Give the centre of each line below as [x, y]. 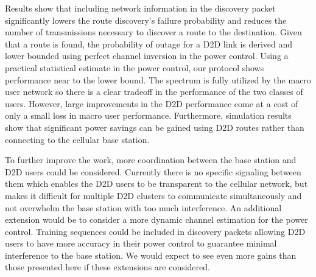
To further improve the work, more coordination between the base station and [151, 160]
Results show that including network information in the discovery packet [140, 8]
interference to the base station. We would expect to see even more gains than [151, 255]
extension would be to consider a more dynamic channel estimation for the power [156, 219]
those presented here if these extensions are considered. [107, 267]
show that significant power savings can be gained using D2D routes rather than [155, 127]
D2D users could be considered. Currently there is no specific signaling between [153, 171]
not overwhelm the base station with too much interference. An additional [143, 207]
